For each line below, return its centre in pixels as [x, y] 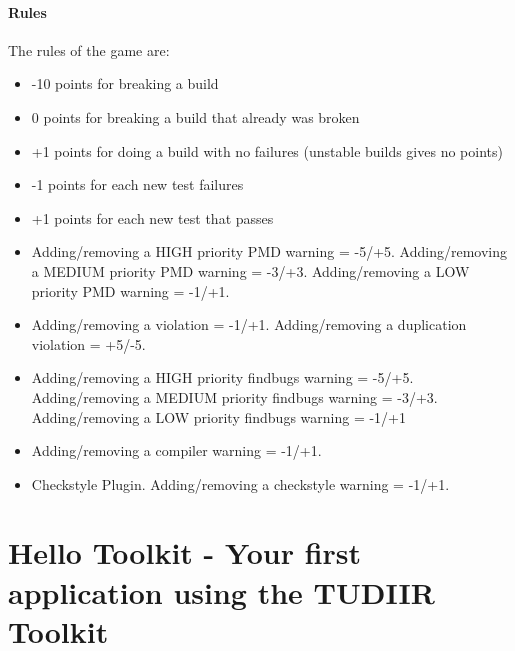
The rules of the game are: [89, 49]
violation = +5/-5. [88, 343]
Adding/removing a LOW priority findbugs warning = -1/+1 [219, 416]
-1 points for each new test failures [137, 184]
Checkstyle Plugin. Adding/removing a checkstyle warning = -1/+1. [240, 483]
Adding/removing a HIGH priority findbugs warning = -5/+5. [222, 377]
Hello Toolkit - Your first [185, 552]
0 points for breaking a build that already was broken [195, 116]
